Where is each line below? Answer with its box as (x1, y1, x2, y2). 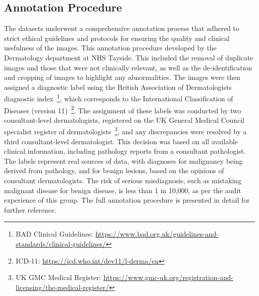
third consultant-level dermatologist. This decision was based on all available (4, 136, 238, 146)
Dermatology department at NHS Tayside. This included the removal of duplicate (4, 52, 254, 62)
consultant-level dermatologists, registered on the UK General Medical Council (4, 114, 245, 125)
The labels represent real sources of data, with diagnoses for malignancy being (4, 155, 243, 166)
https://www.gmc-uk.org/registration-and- (103, 272, 234, 283)
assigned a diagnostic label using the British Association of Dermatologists (4, 81, 232, 92)
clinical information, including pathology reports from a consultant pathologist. (4, 146, 246, 156)
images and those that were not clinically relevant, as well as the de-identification (4, 62, 253, 72)
